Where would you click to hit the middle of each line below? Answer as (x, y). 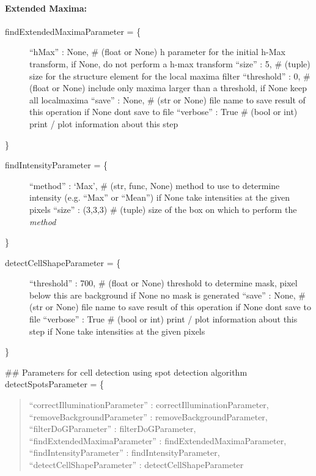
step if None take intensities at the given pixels (117, 331)
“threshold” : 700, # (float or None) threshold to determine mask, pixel (164, 283)
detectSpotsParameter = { (55, 384)
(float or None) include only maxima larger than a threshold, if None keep (168, 88)
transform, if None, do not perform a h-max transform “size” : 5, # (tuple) (170, 63)
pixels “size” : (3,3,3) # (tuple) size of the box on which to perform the (163, 209)
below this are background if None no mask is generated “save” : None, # (167, 295)
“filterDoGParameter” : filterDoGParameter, (112, 429)
